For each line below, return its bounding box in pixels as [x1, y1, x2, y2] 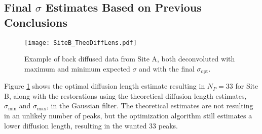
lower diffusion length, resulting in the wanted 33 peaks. [4, 120, 178, 130]
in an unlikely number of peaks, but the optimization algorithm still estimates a [4, 110, 252, 121]
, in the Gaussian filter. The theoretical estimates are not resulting [47, 100, 253, 111]
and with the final [139, 63, 195, 74]
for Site [235, 81, 258, 91]
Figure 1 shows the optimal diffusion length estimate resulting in [4, 81, 205, 91]
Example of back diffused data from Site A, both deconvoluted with [24, 53, 235, 64]
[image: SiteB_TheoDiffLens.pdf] [24, 39, 137, 46]
